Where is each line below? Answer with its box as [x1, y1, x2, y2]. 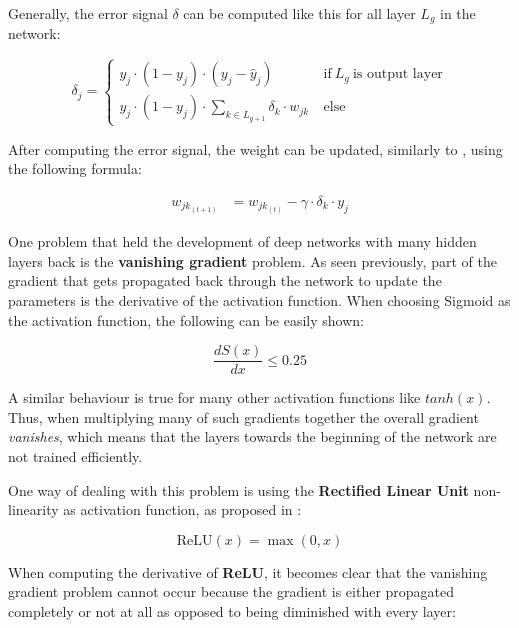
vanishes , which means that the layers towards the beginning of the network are [8, 426, 497, 447]
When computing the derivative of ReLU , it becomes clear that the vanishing [8, 561, 488, 582]
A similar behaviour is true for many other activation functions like [8, 387, 421, 408]
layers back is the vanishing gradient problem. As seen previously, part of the [8, 250, 497, 271]
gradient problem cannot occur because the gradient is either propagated [8, 581, 455, 602]
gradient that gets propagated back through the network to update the [8, 270, 442, 291]
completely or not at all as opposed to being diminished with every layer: [8, 600, 456, 621]
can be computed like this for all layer [183, 3, 416, 23]
